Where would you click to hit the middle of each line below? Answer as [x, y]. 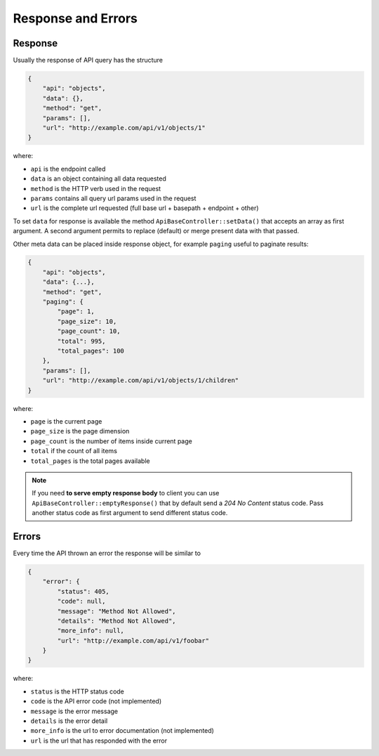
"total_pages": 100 [91, 351]
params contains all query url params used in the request [113, 198]
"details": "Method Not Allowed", [117, 621]
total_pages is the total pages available [90, 461]
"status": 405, [84, 591]
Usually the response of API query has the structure [88, 60]
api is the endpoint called [68, 169]
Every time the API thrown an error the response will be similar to [107, 553]
